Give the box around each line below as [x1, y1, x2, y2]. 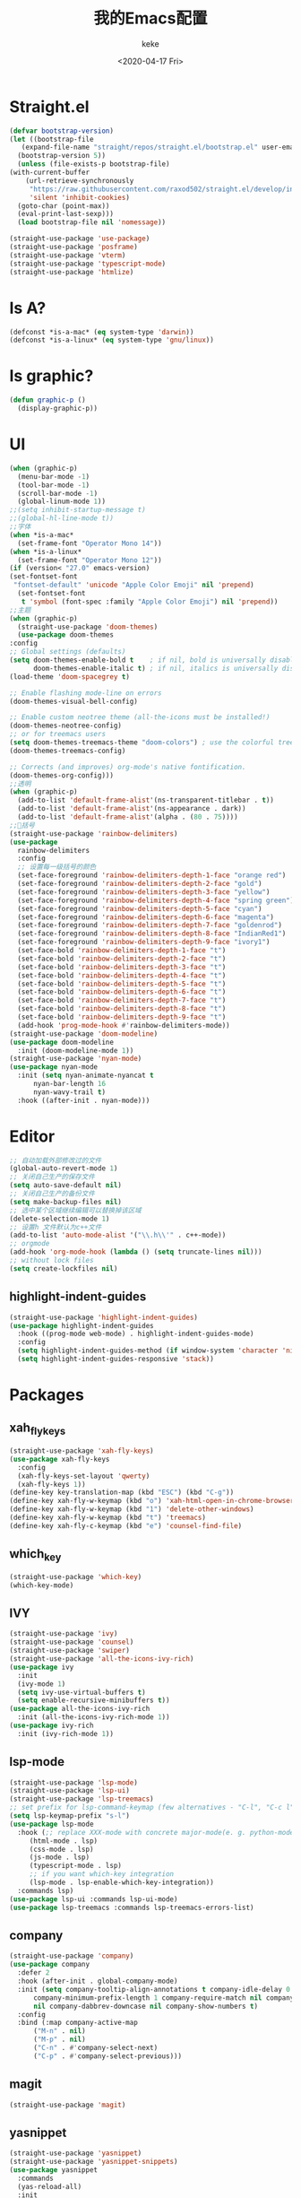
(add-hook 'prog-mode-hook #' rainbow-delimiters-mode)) [17, 1021, 230, 1029]
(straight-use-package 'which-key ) [9, 1572, 142, 1581]
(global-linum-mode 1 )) [17, 497, 106, 507]
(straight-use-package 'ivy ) [9, 1629, 118, 1638]
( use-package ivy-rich [9, 1721, 94, 1730]
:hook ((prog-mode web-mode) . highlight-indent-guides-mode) [17, 1329, 254, 1339]
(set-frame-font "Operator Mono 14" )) [17, 539, 163, 548]
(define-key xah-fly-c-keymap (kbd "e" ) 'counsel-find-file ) [9, 1521, 243, 1530]
